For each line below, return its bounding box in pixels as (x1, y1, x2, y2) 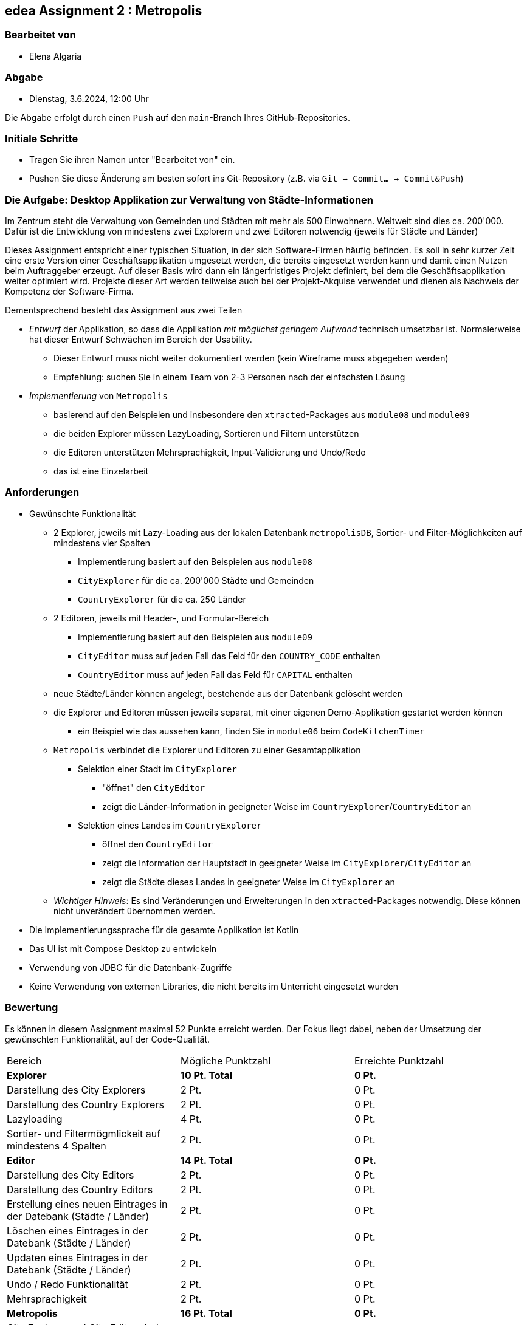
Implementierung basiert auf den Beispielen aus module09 (78, 631, 312, 642)
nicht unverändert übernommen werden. (53, 905, 216, 916)
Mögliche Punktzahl (180, 1054, 271, 1067)
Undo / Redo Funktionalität (7, 1278, 128, 1290)
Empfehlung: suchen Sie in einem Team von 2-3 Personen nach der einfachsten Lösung (53, 372, 405, 383)
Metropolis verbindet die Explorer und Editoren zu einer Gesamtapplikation (53, 744, 361, 755)
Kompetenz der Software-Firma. (5, 286, 134, 297)
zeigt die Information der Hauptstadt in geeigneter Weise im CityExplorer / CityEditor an (102, 857, 472, 868)
